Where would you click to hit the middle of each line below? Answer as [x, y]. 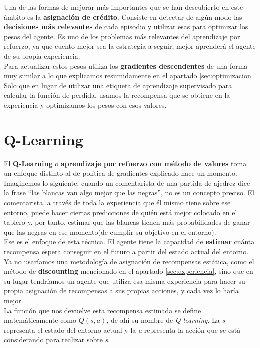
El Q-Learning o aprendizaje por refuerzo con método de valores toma [125, 163]
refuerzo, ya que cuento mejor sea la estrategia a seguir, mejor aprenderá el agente [130, 46]
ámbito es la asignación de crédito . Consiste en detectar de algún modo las [123, 16]
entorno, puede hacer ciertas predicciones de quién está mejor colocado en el [121, 212]
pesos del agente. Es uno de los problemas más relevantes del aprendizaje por [122, 36]
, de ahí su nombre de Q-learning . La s [166, 320]
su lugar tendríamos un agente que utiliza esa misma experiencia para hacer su [125, 281]
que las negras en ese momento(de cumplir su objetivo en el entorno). [110, 232]
